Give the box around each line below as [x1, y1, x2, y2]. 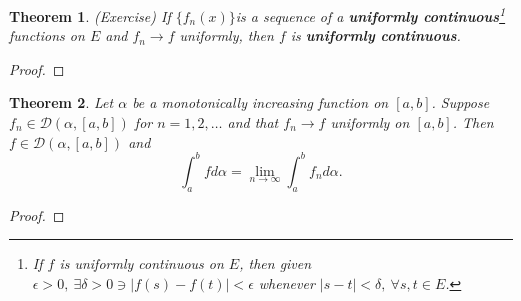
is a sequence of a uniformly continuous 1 [235, 3, 506, 26]
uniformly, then [179, 25, 274, 46]
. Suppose [431, 92, 490, 113]
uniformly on [330, 112, 410, 133]
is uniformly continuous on [59, 253, 224, 274]
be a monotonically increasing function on [132, 92, 389, 113]
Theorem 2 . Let [9, 92, 114, 113]
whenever [258, 272, 315, 293]
